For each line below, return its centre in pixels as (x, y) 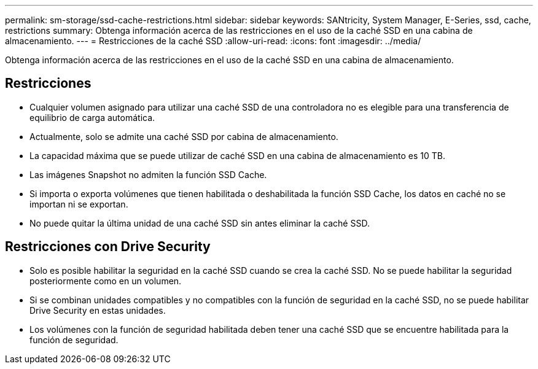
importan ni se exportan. (79, 204)
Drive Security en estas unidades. (98, 310)
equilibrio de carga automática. (92, 117)
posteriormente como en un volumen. (106, 281)
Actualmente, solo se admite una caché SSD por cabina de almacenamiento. (184, 136)
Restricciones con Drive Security (108, 247)
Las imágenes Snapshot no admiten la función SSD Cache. (148, 174)
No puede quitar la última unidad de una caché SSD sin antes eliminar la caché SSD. (200, 223)
